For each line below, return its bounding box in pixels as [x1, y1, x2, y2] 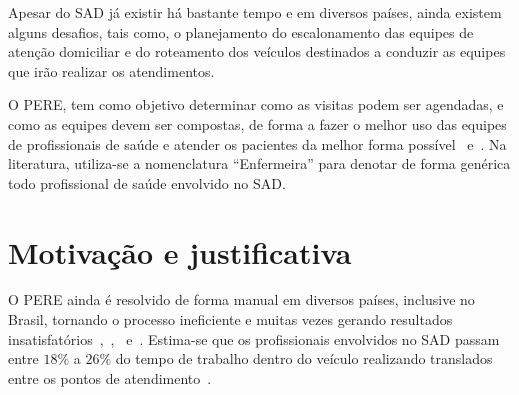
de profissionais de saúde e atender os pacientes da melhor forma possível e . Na [8, 133, 507, 154]
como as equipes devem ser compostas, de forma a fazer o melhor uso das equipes [8, 113, 507, 134]
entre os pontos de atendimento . [8, 367, 212, 388]
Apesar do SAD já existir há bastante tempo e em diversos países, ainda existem [8, 2, 502, 22]
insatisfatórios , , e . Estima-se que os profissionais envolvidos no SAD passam [8, 328, 500, 349]
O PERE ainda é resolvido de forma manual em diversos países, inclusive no [8, 289, 475, 310]
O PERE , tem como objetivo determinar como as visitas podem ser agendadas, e [8, 94, 504, 115]
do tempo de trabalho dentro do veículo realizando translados [115, 348, 493, 369]
